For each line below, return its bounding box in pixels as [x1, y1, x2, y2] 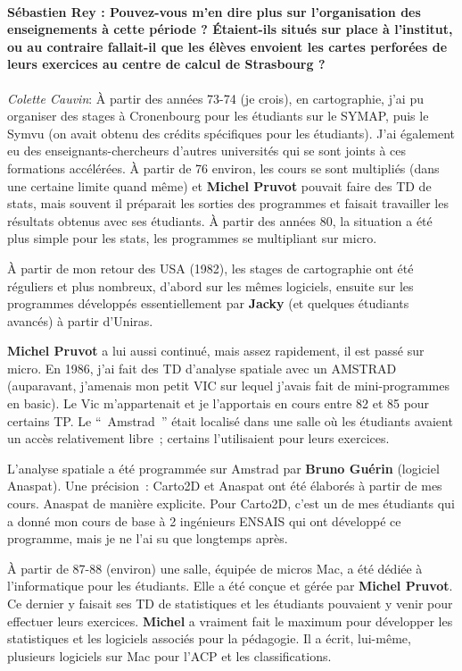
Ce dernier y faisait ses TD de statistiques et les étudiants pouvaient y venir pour [7, 594, 453, 613]
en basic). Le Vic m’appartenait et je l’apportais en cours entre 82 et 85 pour [7, 394, 430, 413]
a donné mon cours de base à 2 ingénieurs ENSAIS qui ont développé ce [7, 511, 401, 530]
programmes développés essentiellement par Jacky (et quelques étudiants [7, 294, 409, 313]
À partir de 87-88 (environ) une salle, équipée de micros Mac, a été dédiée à [7, 558, 423, 577]
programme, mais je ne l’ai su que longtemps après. [7, 529, 288, 548]
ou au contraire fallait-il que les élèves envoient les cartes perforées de [7, 37, 448, 55]
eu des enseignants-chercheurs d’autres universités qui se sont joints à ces [7, 141, 406, 160]
